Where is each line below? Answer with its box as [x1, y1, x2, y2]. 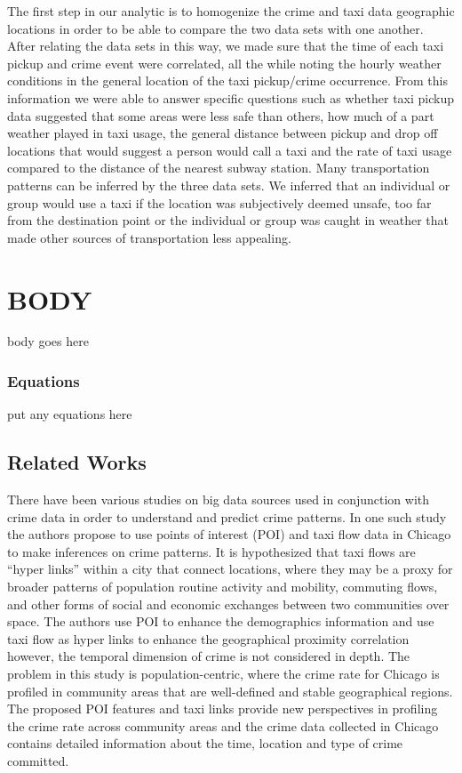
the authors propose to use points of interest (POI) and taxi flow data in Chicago [7, 525, 451, 544]
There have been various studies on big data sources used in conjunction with [7, 490, 430, 509]
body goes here [7, 332, 89, 350]
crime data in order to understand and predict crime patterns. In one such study [7, 507, 447, 526]
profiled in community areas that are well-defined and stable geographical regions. [7, 681, 453, 700]
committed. [7, 751, 69, 769]
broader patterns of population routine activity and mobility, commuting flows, [7, 577, 438, 596]
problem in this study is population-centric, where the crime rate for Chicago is [7, 664, 440, 682]
